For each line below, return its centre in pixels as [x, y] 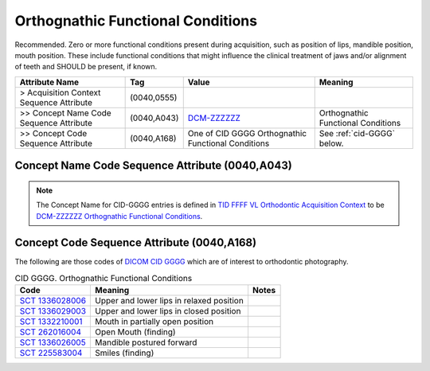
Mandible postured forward [146, 342]
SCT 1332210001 [51, 322]
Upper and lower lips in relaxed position [170, 301]
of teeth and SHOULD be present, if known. [86, 67]
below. [331, 143]
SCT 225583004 [51, 353]
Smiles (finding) [125, 353]
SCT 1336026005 [53, 342]
